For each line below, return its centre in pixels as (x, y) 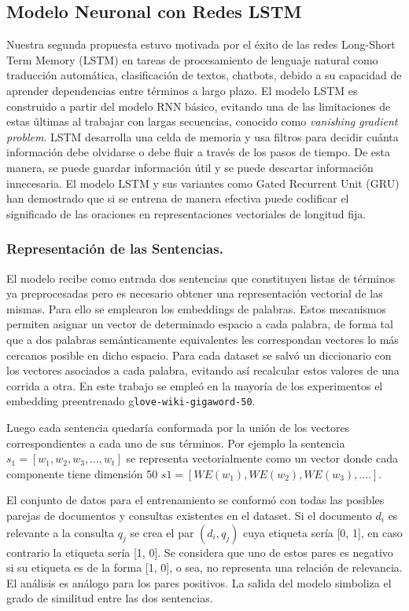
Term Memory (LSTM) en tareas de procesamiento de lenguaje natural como (192, 59)
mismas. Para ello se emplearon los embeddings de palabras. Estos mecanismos (197, 308)
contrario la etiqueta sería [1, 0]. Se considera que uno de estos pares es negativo (200, 552)
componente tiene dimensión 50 (82, 473)
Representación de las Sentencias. (115, 249)
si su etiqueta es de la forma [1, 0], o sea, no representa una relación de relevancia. (204, 567)
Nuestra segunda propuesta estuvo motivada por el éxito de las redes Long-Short (201, 44)
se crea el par (162, 532)
